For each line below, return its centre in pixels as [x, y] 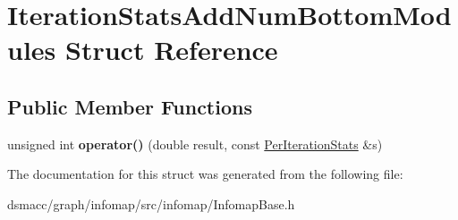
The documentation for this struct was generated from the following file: [205, 174]
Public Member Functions [130, 106]
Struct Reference [172, 50]
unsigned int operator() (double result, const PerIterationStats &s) [195, 144]
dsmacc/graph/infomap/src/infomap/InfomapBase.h [151, 203]
